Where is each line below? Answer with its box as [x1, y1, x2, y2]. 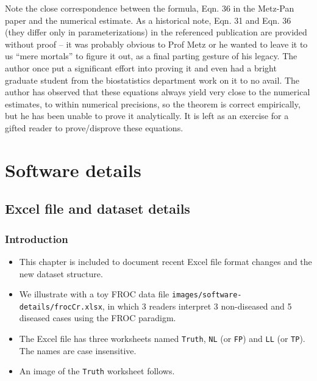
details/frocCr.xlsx [19, 302, 102, 311]
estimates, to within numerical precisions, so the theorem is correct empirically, [5, 97, 301, 110]
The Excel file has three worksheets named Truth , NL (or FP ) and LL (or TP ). [19, 332, 305, 344]
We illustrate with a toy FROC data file [19, 288, 169, 300]
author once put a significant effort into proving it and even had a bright [5, 61, 277, 74]
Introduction [5, 231, 68, 246]
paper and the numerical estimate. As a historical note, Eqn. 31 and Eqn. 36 [5, 13, 291, 26]
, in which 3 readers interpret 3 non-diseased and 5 [102, 299, 292, 312]
